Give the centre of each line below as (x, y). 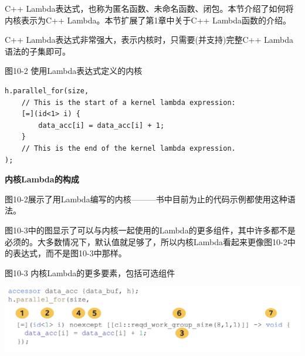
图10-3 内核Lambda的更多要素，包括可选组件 (90, 272)
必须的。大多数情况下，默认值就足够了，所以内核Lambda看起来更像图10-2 (146, 241)
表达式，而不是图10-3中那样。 (70, 253)
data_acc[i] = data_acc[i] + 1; (101, 125)
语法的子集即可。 (38, 51)
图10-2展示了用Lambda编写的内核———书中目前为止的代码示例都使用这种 (146, 199)
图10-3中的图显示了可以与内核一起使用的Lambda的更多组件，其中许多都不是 (150, 230)
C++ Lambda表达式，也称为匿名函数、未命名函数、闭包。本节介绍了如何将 (149, 8)
